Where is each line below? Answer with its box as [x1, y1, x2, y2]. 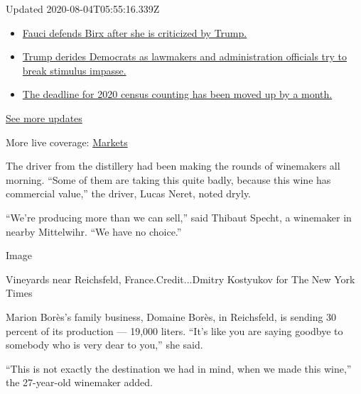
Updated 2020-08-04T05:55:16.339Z [6, 1, 160, 16]
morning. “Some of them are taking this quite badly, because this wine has [6, 172, 331, 187]
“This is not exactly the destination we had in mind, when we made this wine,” [6, 361, 352, 376]
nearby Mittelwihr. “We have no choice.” [6, 224, 182, 239]
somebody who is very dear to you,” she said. [6, 337, 203, 352]
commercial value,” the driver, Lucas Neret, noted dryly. [6, 186, 252, 201]
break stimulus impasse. [22, 62, 126, 77]
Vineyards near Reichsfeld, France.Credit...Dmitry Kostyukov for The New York [6, 271, 355, 286]
